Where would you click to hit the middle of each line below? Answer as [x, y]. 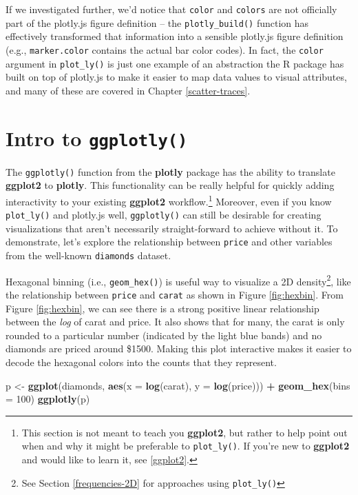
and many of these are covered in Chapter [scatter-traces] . [128, 90]
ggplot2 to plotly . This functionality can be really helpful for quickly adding [170, 185]
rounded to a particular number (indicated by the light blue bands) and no [164, 335]
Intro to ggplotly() [97, 138]
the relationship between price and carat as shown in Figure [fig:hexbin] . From [175, 295]
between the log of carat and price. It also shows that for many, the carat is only [175, 322]
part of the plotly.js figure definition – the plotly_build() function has [157, 22]
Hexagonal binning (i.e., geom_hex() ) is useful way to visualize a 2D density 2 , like [178, 280]
